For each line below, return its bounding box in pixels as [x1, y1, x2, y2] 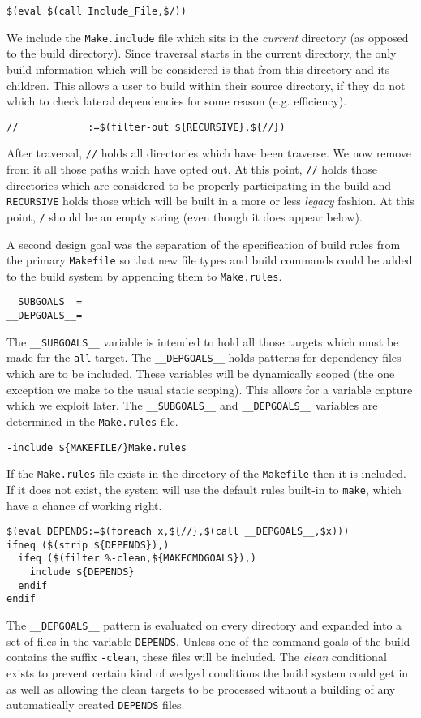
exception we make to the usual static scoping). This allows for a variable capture [6, 380, 413, 398]
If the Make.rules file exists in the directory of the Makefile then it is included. [6, 465, 406, 482]
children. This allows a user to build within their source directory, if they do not [6, 76, 406, 93]
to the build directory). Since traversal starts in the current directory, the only [6, 45, 397, 62]
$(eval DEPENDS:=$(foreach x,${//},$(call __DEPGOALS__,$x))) [6, 526, 350, 538]
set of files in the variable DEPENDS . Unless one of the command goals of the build [6, 632, 410, 649]
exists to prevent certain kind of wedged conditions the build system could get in [6, 664, 409, 681]
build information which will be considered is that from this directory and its [6, 60, 390, 77]
